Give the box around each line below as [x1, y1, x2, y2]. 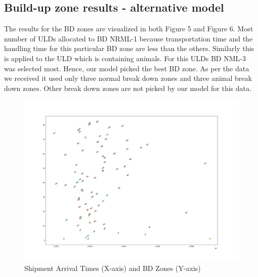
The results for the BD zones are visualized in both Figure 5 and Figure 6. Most [4, 23, 253, 34]
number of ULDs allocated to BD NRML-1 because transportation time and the [4, 33, 253, 43]
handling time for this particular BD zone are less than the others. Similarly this [4, 43, 254, 54]
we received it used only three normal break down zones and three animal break [4, 73, 252, 83]
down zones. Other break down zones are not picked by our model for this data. [4, 82, 251, 93]
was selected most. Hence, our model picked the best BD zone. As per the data [4, 63, 249, 73]
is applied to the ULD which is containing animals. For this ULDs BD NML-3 [4, 53, 246, 63]
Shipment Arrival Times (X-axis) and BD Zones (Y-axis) [24, 262, 201, 273]
